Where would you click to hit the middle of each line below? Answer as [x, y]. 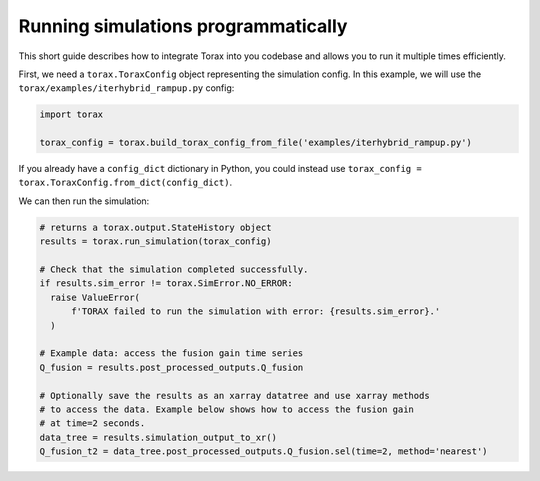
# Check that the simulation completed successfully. [174, 269]
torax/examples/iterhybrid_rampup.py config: [126, 88]
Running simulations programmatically [183, 26]
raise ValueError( [95, 297]
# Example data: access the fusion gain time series [171, 353]
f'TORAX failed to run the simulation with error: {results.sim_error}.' [256, 311]
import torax [71, 114]
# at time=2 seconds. [92, 423]
